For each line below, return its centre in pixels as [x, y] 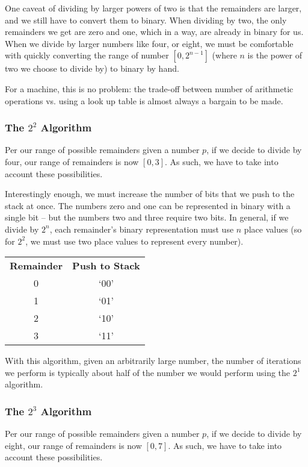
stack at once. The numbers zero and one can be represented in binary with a [148, 205]
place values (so [273, 229]
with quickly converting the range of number [87, 55]
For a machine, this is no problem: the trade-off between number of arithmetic [149, 88]
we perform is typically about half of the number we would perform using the [148, 372]
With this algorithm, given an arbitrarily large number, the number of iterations [153, 361]
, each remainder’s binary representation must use [142, 229]
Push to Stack [106, 266]
